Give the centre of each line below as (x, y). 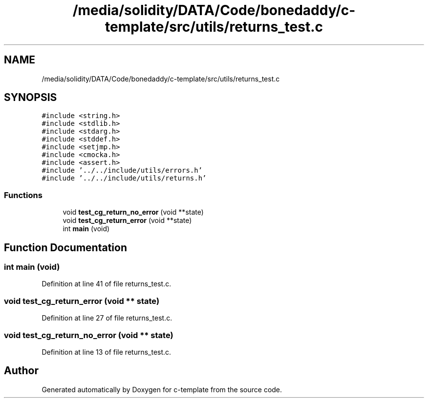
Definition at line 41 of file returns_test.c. (107, 284)
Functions (23, 195)
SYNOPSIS (31, 98)
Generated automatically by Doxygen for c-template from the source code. (162, 389)
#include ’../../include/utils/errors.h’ (122, 171)
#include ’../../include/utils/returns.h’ (124, 178)
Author (21, 371)
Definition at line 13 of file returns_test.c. (107, 352)
